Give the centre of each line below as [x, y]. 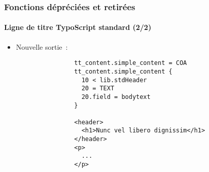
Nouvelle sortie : [42, 46]
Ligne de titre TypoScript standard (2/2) [78, 27]
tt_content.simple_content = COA [131, 63]
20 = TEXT [98, 89]
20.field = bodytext [116, 97]
